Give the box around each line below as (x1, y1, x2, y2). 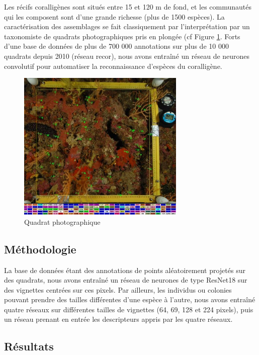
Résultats (4, 338, 54, 354)
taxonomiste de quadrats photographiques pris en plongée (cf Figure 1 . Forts (4, 31, 240, 41)
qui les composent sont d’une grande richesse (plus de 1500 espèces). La (4, 11, 225, 22)
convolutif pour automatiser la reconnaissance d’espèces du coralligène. (4, 60, 222, 71)
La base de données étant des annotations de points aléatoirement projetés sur (4, 264, 245, 275)
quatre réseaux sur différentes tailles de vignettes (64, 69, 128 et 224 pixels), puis (4, 304, 253, 314)
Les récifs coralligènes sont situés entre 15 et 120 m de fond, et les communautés (4, 2, 251, 12)
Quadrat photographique (24, 216, 101, 227)
